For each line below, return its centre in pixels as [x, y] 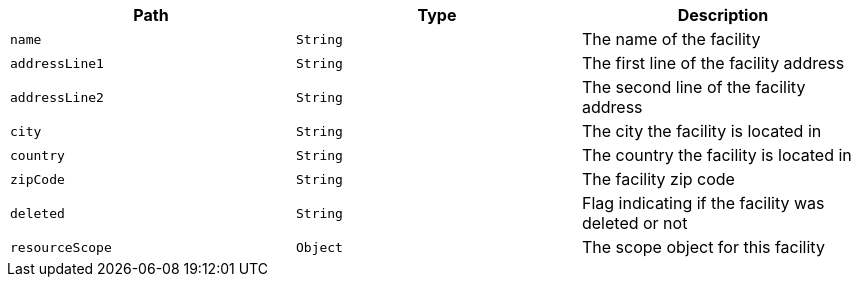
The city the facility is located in [701, 131]
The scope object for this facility [703, 247]
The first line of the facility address [713, 63]
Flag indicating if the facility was [703, 203]
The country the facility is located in [716, 155]
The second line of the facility [693, 87]
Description [723, 15]
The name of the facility [671, 39]
